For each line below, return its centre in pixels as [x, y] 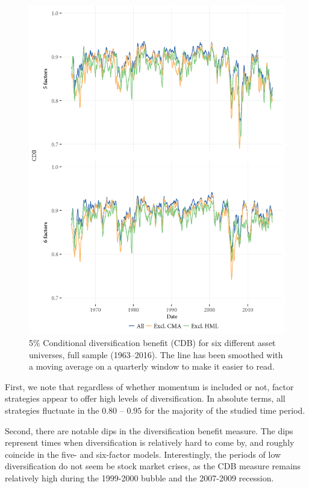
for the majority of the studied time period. [225, 410]
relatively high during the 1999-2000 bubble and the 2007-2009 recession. [139, 477]
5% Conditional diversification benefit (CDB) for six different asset [152, 343]
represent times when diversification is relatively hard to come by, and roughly [150, 442]
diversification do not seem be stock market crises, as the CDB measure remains [153, 466]
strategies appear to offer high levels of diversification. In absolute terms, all [145, 398]
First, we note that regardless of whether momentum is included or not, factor [149, 386]
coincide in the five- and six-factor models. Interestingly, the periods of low [143, 454]
